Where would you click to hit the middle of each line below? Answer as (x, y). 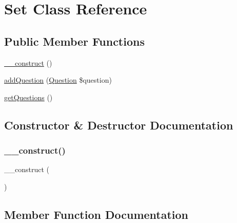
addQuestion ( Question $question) (58, 80)
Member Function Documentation (96, 214)
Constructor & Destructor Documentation (119, 125)
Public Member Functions (74, 41)
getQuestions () (28, 97)
